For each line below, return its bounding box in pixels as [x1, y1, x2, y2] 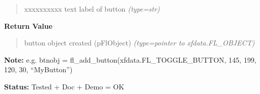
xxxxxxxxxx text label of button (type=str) [24, 4, 160, 14]
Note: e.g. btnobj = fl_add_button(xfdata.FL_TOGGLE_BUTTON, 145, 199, [4, 54, 256, 65]
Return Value [4, 20, 53, 31]
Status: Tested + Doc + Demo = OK [4, 81, 125, 91]
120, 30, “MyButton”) [4, 64, 73, 75]
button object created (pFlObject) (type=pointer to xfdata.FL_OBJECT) [24, 37, 255, 48]
